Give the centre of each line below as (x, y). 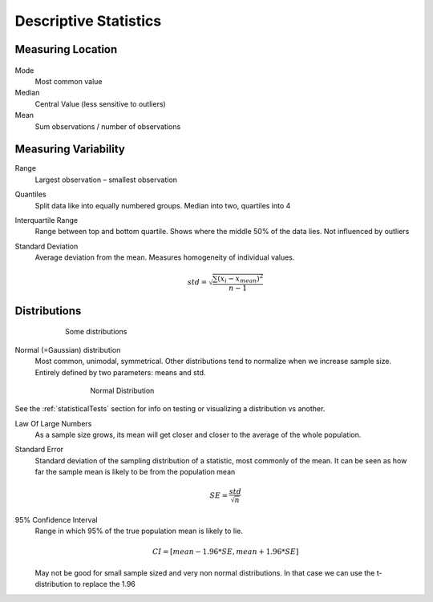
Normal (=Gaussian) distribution (68, 349)
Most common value (69, 81)
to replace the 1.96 (105, 584)
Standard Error (39, 450)
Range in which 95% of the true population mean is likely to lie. (139, 531)
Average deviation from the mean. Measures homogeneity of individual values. (165, 257)
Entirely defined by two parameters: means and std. (120, 372)
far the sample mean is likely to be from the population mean (135, 472)
